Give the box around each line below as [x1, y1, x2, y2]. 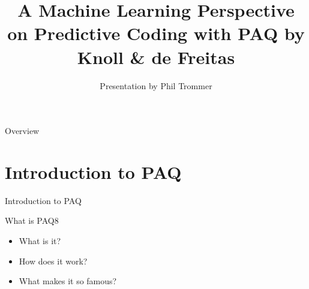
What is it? [19, 235, 61, 247]
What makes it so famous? [19, 275, 117, 287]
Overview [5, 124, 40, 137]
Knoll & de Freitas [77, 44, 235, 69]
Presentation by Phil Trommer [100, 79, 212, 92]
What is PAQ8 [5, 214, 59, 227]
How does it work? [19, 254, 88, 267]
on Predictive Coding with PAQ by [7, 21, 305, 45]
